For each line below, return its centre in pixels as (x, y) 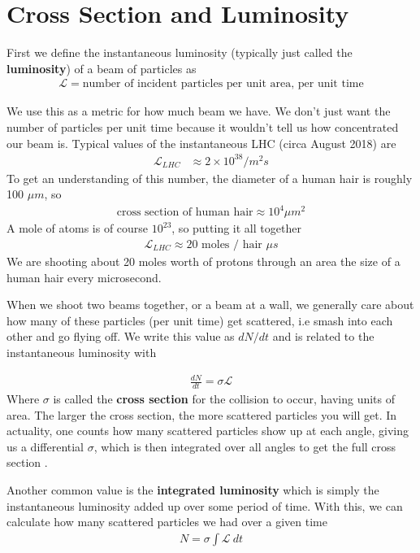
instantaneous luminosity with (82, 352)
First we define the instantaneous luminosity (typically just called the (180, 52)
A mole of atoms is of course (78, 228)
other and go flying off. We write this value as (121, 336)
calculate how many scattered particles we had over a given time (167, 522)
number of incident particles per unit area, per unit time (223, 84)
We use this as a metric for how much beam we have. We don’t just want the (199, 111)
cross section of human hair (185, 213)
